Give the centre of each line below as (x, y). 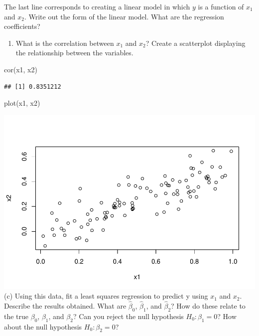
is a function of (221, 6)
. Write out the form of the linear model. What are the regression (124, 16)
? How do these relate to (208, 306)
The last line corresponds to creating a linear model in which (97, 6)
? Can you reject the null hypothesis (128, 316)
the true (16, 316)
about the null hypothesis (43, 326)
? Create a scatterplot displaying (195, 43)
